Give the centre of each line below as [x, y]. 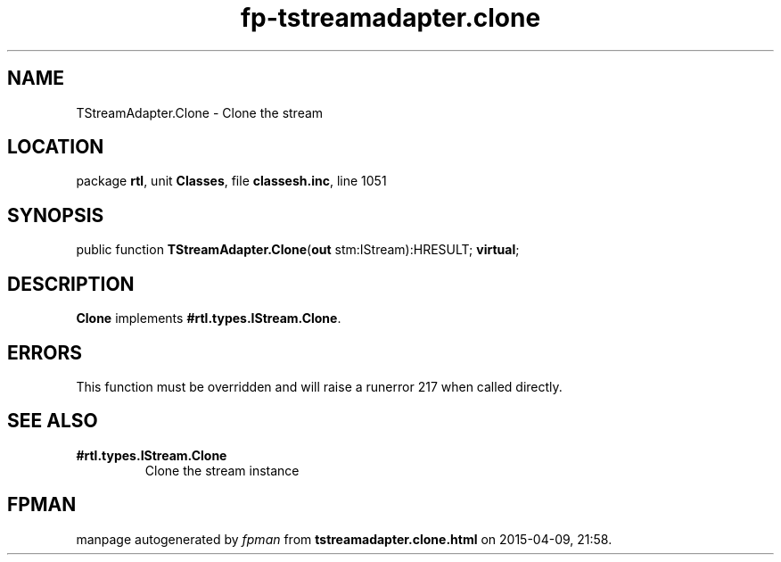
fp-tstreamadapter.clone [390, 18]
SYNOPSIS [56, 215]
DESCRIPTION [71, 284]
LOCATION [56, 147]
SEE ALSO [53, 421]
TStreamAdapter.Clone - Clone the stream [200, 112]
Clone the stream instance [222, 470]
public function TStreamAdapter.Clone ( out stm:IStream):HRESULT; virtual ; [298, 250]
